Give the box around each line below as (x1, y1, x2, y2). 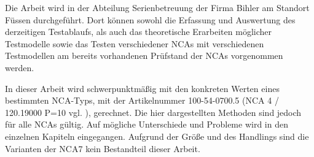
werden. (5, 61, 34, 74)
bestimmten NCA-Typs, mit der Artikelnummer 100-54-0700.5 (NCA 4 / (5, 94, 279, 107)
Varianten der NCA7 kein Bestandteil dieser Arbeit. (5, 142, 200, 155)
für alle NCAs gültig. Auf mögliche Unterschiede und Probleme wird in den (5, 118, 288, 131)
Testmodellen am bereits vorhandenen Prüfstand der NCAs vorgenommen (5, 49, 283, 62)
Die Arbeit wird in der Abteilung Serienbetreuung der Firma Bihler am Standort (5, 1, 310, 13)
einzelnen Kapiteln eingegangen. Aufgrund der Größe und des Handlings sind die (5, 129, 309, 142)
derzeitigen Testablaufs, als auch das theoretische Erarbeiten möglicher (5, 25, 272, 38)
